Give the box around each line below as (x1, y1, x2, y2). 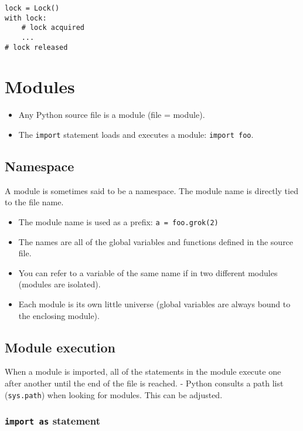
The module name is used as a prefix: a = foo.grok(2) (18, 216, 219, 228)
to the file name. (5, 196, 64, 208)
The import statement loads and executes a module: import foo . (18, 128, 254, 140)
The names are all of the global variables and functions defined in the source (18, 235, 294, 247)
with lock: (5, 13, 47, 22)
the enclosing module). (18, 309, 100, 321)
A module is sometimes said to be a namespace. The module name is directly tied (5, 184, 298, 196)
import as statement (5, 413, 100, 428)
